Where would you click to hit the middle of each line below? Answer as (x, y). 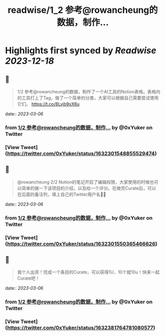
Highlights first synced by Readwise (81, 51)
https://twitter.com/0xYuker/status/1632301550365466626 (81, 244)
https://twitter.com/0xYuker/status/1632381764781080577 (80, 328)
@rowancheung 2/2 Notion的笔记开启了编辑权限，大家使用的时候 (83, 182)
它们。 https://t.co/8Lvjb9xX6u (48, 104)
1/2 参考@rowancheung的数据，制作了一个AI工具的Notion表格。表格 (86, 92)
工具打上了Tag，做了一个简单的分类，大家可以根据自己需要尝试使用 (90, 98)
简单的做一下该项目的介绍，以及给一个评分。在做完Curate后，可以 (89, 188)
